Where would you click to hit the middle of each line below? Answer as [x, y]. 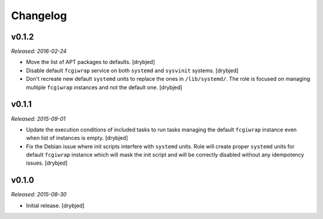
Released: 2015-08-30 [39, 194]
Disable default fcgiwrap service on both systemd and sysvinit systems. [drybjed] [132, 70]
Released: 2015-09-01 [38, 118]
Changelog [39, 16]
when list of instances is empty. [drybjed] [77, 138]
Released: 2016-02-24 [39, 51]
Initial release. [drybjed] [55, 205]
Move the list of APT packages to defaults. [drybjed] [91, 62]
